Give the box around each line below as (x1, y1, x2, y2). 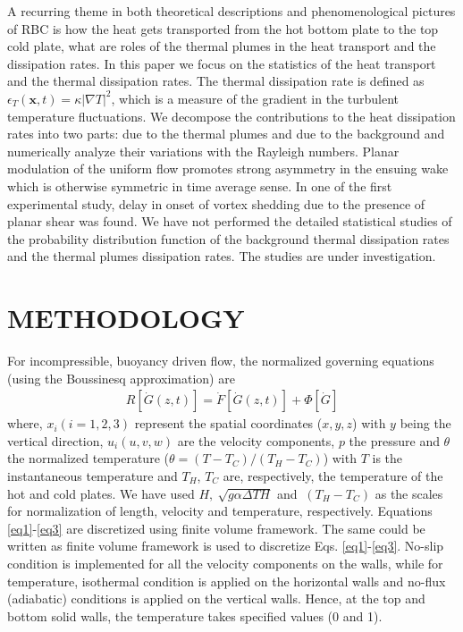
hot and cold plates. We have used (7, 484, 195, 502)
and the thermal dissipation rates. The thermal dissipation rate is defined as (7, 72, 425, 90)
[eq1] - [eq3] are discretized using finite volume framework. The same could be (7, 518, 425, 537)
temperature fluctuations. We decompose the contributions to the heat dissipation (7, 106, 456, 125)
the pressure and (349, 431, 440, 450)
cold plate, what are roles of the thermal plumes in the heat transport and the (7, 37, 436, 55)
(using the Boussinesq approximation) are (7, 368, 235, 387)
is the (372, 449, 403, 468)
